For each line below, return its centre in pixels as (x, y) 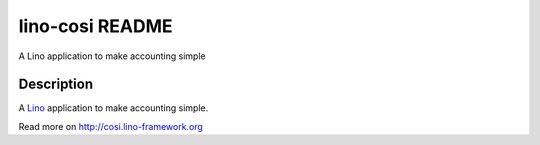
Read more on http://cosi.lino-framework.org (111, 126)
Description (56, 84)
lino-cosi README (96, 26)
